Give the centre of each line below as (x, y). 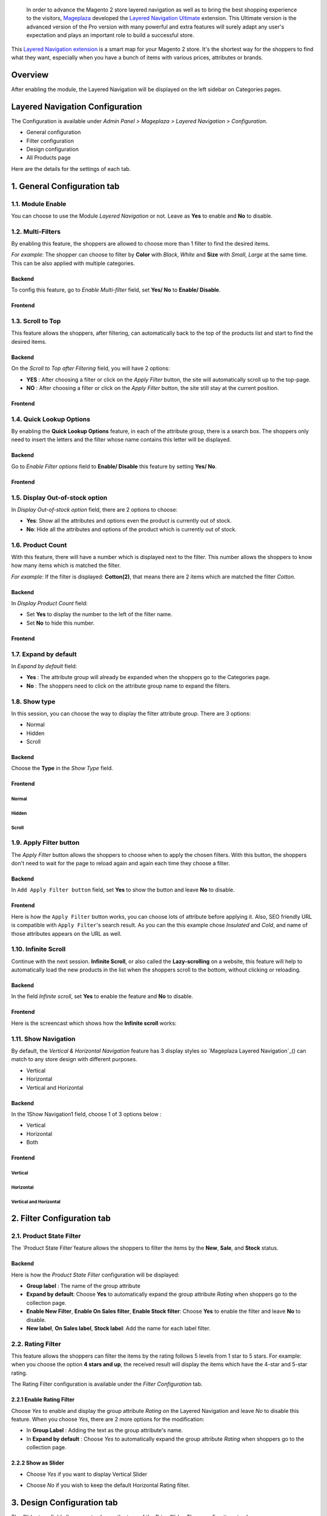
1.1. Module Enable (39, 204)
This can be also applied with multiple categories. (73, 263)
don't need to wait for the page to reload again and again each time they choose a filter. (121, 863)
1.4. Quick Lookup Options (51, 419)
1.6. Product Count (39, 545)
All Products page (48, 158)
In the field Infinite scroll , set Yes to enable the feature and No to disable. (102, 996)
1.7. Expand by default (44, 654)
